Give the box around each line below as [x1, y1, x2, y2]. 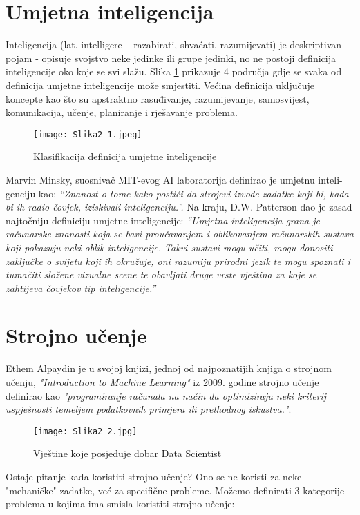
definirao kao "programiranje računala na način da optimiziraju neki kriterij [6, 388, 327, 402]
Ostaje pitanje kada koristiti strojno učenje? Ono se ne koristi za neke [6, 469, 302, 484]
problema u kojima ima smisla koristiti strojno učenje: [6, 496, 235, 511]
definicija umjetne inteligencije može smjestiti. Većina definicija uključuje [6, 77, 315, 92]
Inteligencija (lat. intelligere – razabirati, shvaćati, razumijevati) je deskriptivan [6, 37, 342, 52]
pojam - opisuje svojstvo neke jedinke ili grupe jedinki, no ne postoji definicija [6, 50, 336, 65]
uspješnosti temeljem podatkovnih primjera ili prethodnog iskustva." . [6, 402, 292, 416]
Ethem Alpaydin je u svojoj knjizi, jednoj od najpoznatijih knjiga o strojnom [6, 361, 332, 376]
